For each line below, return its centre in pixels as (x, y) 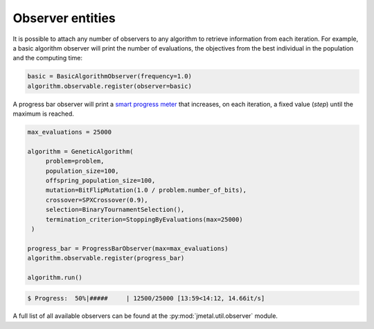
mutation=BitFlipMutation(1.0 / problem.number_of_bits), (146, 190)
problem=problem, (75, 161)
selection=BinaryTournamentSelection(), (115, 210)
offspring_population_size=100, (100, 181)
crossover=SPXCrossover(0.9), (97, 200)
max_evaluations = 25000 (70, 132)
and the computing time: (48, 58)
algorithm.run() (55, 277)
